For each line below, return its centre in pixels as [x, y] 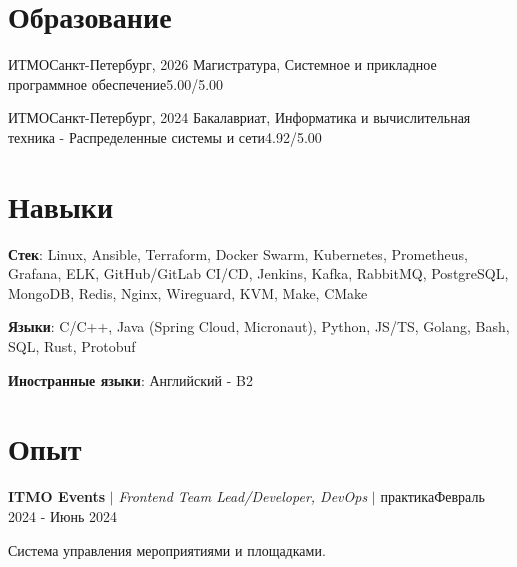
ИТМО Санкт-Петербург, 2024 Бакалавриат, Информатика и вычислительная [239, 117]
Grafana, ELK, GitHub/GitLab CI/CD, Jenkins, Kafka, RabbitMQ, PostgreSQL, [258, 273]
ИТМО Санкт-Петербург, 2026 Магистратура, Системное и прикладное [222, 64]
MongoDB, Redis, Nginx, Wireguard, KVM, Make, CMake [188, 292]
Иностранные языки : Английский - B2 [130, 379]
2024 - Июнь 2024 [63, 515]
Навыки [61, 205]
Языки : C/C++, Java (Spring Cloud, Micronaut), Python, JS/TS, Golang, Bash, [259, 326]
